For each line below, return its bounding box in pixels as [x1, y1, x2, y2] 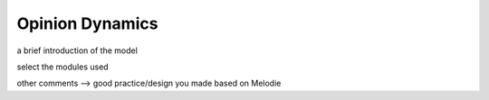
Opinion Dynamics [16, 14, 158, 33]
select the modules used [16, 61, 109, 72]
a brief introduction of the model [16, 45, 138, 56]
